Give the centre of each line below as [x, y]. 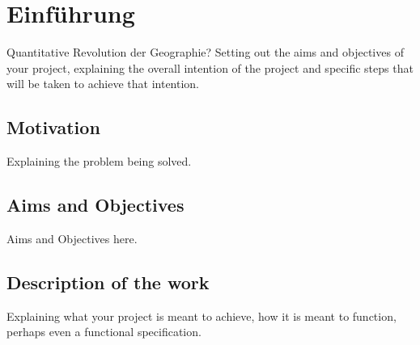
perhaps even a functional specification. [104, 332]
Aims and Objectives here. [72, 238]
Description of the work [108, 282]
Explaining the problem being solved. [99, 161]
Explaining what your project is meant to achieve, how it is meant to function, [202, 316]
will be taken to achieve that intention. [103, 84]
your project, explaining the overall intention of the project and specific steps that [210, 67]
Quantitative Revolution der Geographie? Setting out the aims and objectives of [205, 52]
